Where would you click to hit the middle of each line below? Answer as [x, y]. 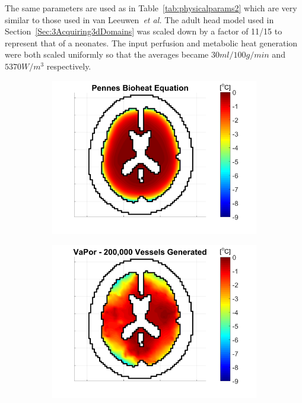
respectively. [69, 66]
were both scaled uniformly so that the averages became [107, 54]
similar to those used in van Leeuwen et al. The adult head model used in [139, 19]
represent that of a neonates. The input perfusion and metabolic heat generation [151, 42]
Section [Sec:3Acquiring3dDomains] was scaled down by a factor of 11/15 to [144, 31]
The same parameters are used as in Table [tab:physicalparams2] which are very [151, 8]
